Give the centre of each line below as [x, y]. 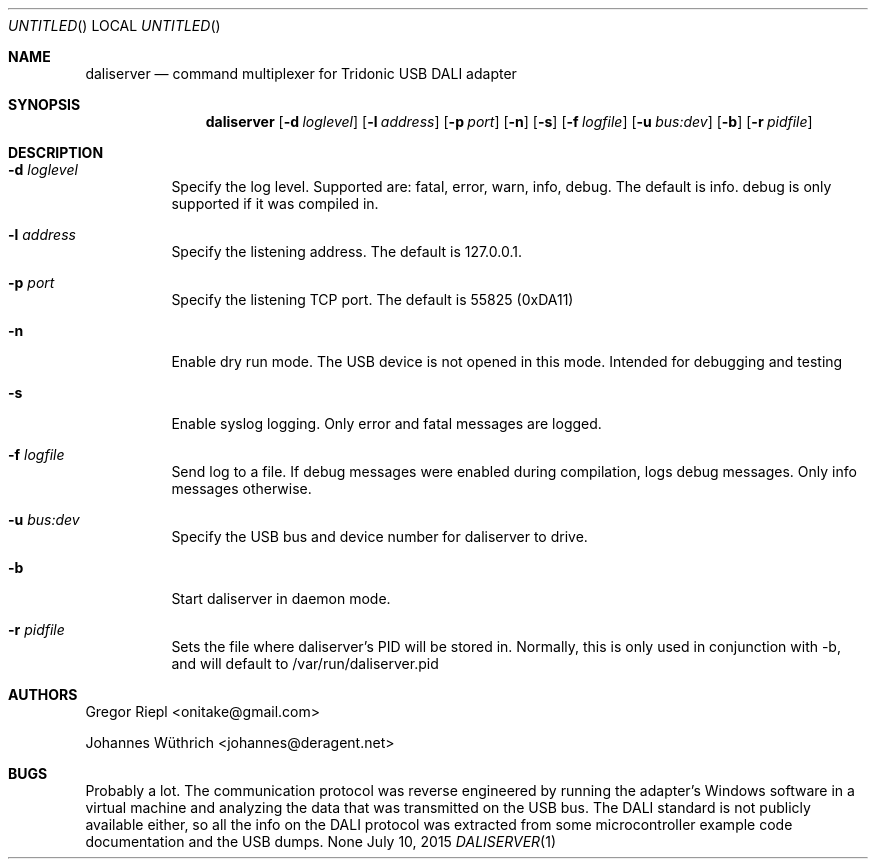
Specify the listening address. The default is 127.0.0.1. [346, 251]
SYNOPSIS [44, 104]
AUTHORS [43, 694]
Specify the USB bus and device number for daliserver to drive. [379, 536]
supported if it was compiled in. [275, 203]
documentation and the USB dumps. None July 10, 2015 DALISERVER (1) [320, 841]
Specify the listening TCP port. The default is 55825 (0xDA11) [372, 299]
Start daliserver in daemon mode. [281, 598]
